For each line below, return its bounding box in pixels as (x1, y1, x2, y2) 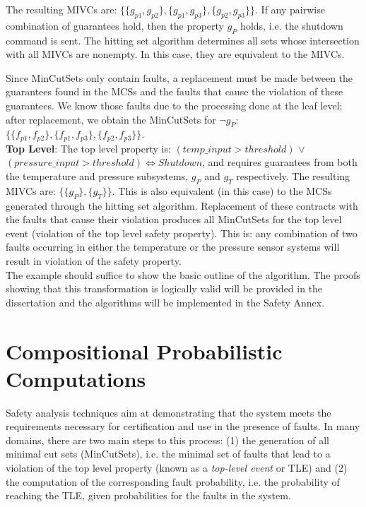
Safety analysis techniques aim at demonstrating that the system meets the (6, 405, 331, 419)
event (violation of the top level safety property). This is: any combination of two (6, 225, 358, 240)
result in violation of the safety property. (6, 253, 182, 268)
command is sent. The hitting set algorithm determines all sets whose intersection (6, 32, 360, 47)
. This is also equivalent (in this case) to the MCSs (112, 183, 332, 198)
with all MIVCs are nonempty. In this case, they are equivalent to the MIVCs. (6, 47, 345, 61)
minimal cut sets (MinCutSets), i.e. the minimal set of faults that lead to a (6, 446, 331, 461)
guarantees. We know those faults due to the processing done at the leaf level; (6, 97, 343, 112)
